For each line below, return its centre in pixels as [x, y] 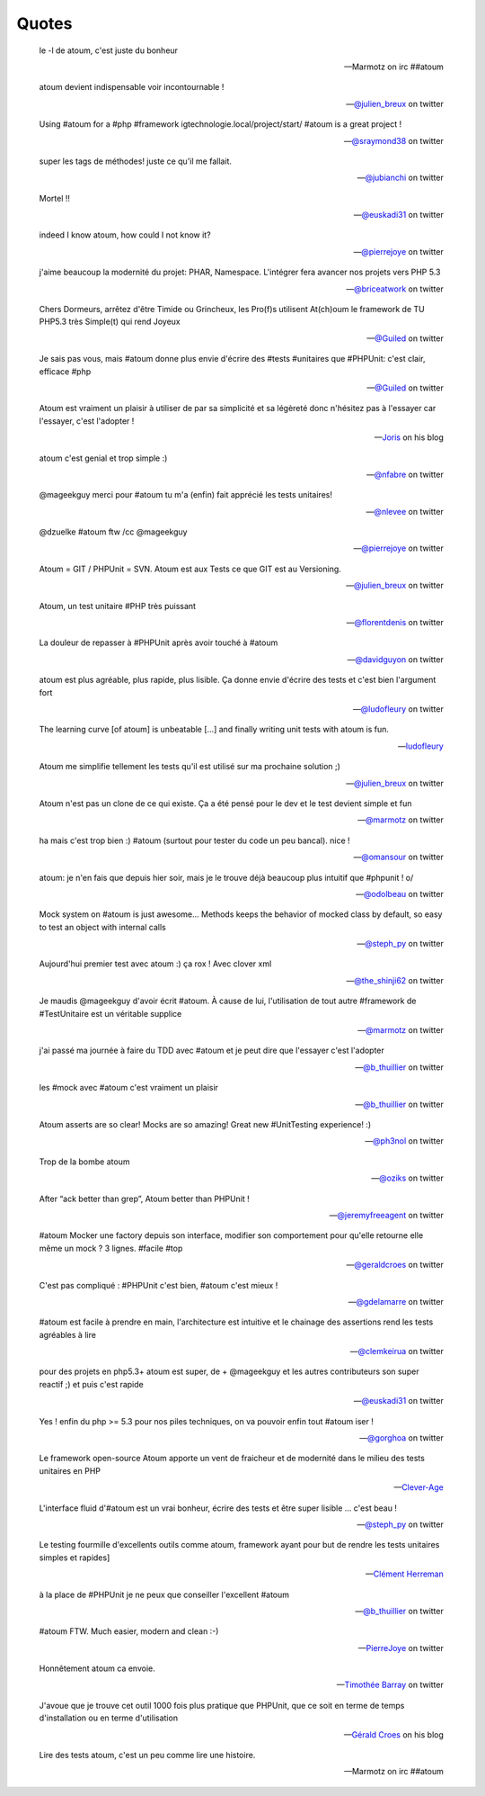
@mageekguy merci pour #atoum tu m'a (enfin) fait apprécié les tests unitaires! [185, 495]
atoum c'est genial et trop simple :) [103, 458]
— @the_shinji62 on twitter [395, 980]
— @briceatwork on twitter [395, 289]
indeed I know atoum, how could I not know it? [125, 235]
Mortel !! [55, 198]
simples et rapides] [75, 1558]
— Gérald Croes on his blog [393, 1734]
